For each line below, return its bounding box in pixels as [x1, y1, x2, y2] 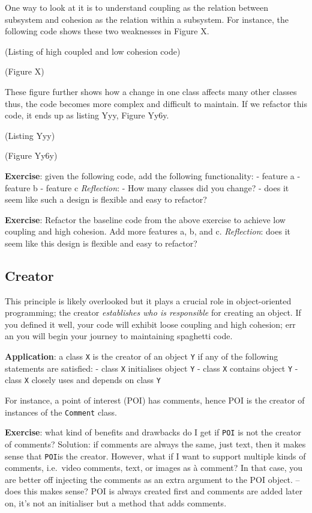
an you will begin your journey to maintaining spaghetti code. [5, 330, 233, 342]
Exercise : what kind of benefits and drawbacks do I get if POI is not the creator [5, 426, 302, 438]
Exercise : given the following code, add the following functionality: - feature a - [5, 169, 301, 182]
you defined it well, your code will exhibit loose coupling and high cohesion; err [5, 318, 296, 330]
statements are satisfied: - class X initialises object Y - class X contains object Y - [5, 361, 298, 374]
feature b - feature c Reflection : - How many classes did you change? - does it [5, 181, 289, 194]
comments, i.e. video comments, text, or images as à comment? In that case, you [5, 461, 303, 474]
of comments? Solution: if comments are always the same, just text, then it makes [5, 437, 306, 450]
